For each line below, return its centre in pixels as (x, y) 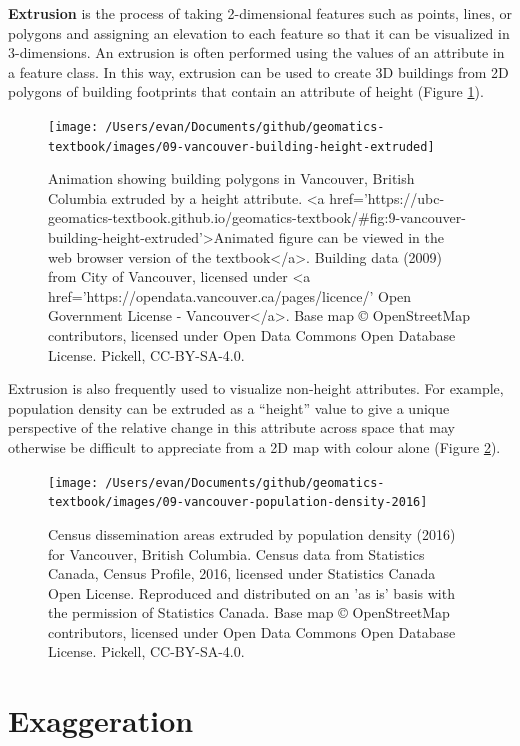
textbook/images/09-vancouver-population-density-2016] (238, 502)
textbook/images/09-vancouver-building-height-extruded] (241, 146)
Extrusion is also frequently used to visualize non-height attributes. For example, (256, 388)
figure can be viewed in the (361, 237)
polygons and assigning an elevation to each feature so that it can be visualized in (259, 32)
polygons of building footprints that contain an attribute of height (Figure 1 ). (246, 91)
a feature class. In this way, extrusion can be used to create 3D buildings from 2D (258, 71)
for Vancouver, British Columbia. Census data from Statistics (236, 553)
